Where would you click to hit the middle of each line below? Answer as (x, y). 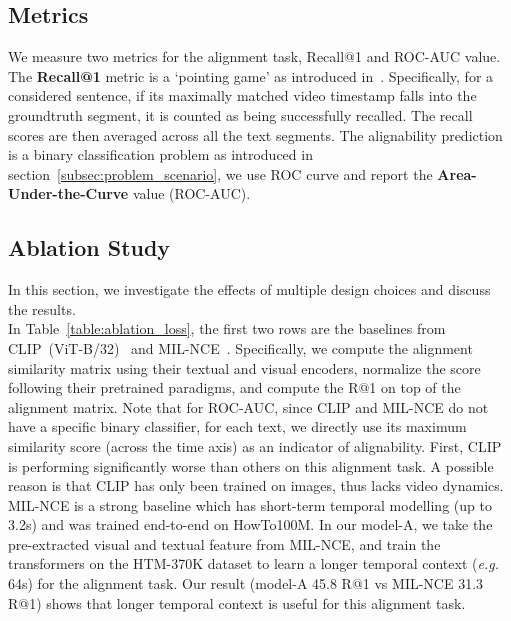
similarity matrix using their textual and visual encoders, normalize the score (244, 367)
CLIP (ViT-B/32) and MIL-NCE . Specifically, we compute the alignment (240, 347)
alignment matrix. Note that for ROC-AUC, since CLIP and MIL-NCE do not (248, 406)
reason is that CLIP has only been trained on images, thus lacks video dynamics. (256, 485)
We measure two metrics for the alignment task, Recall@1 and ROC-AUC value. (254, 56)
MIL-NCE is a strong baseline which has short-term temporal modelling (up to (250, 504)
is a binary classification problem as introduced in (160, 154)
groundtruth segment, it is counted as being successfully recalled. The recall (240, 114)
